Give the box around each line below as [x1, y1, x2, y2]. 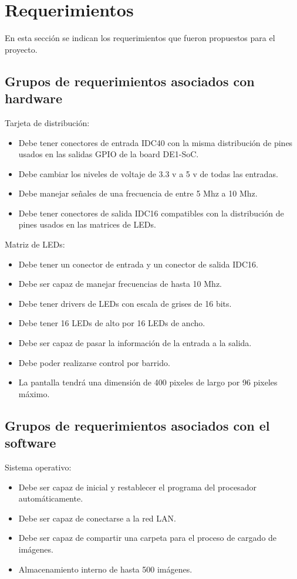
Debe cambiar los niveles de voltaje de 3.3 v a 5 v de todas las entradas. [18, 167, 278, 180]
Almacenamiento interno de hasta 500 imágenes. [18, 563, 193, 575]
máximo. [18, 387, 50, 399]
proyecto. [5, 43, 38, 55]
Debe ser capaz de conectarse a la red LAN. [18, 512, 176, 524]
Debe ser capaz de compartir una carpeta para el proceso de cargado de [18, 531, 277, 544]
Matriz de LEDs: [5, 238, 65, 250]
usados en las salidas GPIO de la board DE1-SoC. [18, 148, 199, 160]
